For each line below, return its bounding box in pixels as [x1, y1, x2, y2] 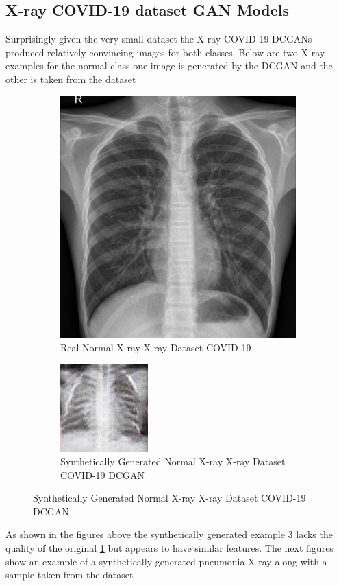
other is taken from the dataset [5, 71, 136, 86]
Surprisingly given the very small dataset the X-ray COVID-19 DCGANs [5, 32, 312, 46]
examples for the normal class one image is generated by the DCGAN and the [5, 58, 333, 73]
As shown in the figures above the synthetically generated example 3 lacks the [5, 527, 333, 541]
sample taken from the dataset [5, 567, 134, 582]
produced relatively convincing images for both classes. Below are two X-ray [5, 45, 325, 59]
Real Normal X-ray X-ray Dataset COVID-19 [60, 340, 251, 354]
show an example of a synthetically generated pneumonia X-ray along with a [5, 554, 327, 568]
